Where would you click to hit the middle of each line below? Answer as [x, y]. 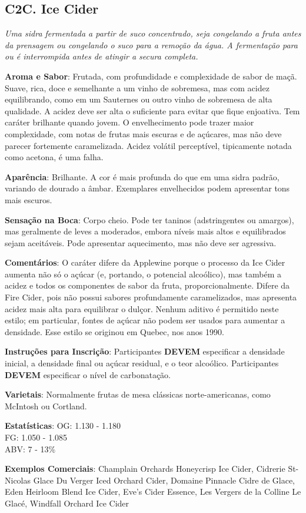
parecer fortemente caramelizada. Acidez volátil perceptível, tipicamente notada [148, 145]
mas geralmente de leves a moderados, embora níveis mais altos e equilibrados [145, 231]
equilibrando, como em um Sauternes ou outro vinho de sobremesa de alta [139, 99]
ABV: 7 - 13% [30, 449]
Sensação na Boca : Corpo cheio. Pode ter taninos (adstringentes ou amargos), [149, 219]
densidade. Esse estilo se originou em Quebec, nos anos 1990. [114, 331]
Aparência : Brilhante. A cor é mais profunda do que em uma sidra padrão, [142, 176]
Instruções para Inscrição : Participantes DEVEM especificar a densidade [145, 351]
